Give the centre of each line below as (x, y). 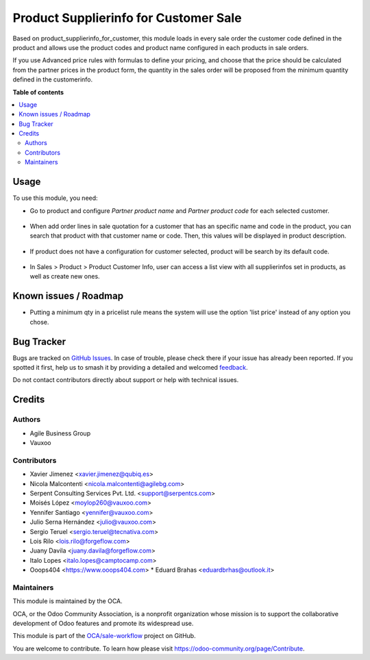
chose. (39, 322)
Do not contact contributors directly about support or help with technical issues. (126, 380)
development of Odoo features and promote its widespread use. (103, 623)
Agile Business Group (60, 433)
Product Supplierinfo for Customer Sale (127, 18)
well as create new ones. (65, 277)
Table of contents (38, 92)
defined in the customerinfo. (53, 79)
